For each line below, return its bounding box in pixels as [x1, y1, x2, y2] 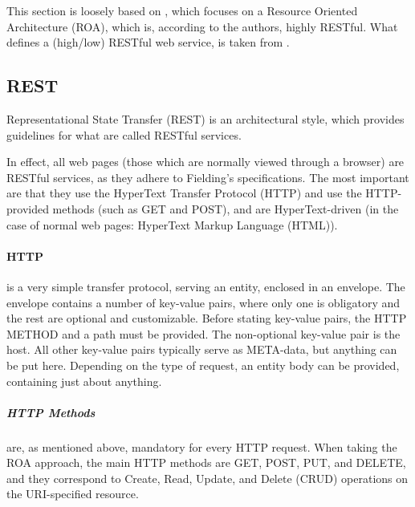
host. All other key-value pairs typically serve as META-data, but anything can [6, 341, 397, 358]
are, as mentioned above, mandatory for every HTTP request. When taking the [6, 438, 397, 455]
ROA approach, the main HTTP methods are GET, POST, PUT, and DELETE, [6, 454, 406, 471]
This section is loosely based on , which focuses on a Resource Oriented [6, 2, 358, 18]
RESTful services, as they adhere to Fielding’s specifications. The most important [6, 168, 409, 185]
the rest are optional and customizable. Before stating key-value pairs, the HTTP [6, 310, 407, 327]
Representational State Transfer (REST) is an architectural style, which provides [6, 110, 405, 127]
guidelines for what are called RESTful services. [6, 126, 242, 143]
